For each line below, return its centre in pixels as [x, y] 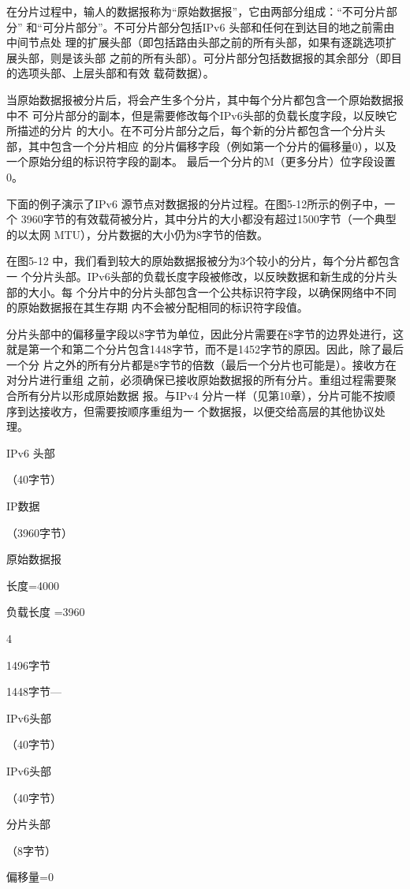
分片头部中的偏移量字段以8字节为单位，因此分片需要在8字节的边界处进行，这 [205, 333]
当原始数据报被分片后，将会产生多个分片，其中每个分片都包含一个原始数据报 [205, 99]
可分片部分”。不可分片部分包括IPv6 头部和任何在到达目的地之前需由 [218, 26]
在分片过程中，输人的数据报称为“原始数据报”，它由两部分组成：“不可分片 [196, 11]
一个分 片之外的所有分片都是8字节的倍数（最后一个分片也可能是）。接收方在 [201, 364]
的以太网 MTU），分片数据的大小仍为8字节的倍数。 [138, 234]
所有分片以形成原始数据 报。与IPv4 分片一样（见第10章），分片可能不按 [201, 396]
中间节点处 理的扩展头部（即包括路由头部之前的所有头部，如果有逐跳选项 [196, 42]
